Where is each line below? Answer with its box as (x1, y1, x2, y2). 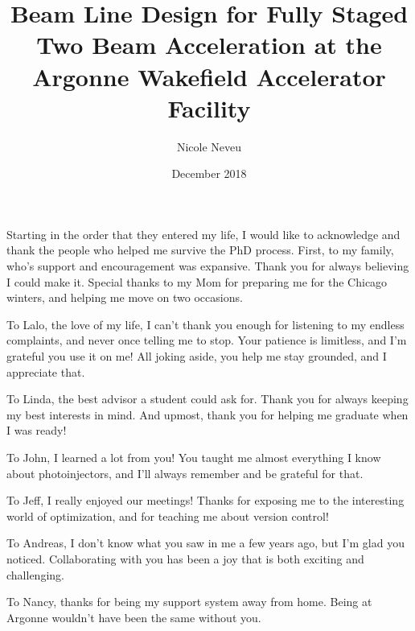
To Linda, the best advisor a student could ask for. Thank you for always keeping (6, 390, 409, 407)
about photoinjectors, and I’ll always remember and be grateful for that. (6, 464, 364, 481)
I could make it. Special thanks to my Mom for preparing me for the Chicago (6, 273, 388, 290)
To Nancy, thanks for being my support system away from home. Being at (6, 593, 372, 610)
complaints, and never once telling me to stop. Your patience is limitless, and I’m (6, 332, 407, 348)
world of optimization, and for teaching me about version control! (6, 507, 329, 524)
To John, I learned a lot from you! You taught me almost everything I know (6, 449, 381, 465)
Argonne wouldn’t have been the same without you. (6, 608, 261, 625)
